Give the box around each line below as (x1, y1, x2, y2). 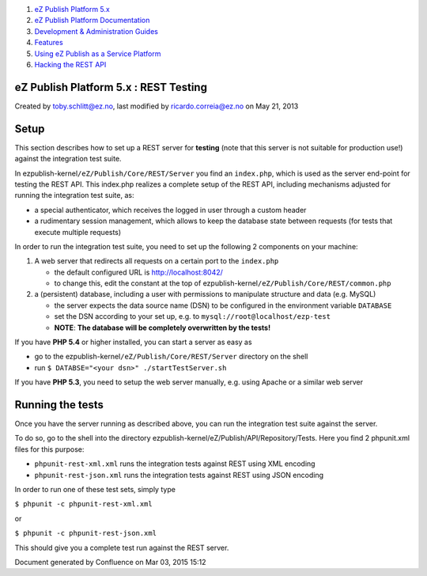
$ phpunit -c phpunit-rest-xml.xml (14, 499, 153, 509)
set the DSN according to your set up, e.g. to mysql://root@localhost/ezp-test (54, 312, 331, 321)
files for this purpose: (14, 444, 85, 454)
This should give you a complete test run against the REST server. (14, 543, 229, 552)
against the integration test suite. (14, 154, 122, 164)
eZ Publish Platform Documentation (34, 16, 150, 25)
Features (34, 38, 63, 47)
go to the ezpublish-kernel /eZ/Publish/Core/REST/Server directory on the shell (34, 352, 308, 362)
